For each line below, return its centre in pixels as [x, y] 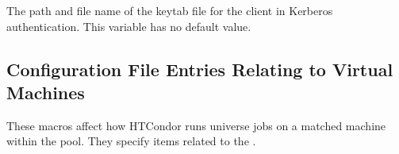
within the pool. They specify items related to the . [131, 141]
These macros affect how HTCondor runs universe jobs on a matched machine [196, 125]
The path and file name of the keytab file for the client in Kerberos [170, 10]
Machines [46, 92]
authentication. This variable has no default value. [129, 26]
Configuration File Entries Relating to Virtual [200, 69]
